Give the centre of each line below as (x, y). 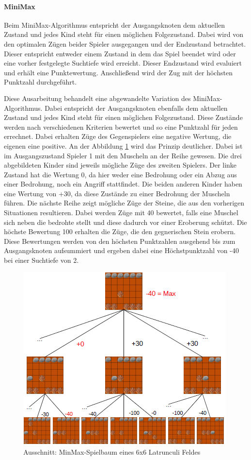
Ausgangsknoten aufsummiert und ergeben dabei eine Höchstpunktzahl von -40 (121, 250)
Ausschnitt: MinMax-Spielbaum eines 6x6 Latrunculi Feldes (112, 452)
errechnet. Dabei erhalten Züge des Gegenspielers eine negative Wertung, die (118, 136)
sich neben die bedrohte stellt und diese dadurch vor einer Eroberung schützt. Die (125, 222)
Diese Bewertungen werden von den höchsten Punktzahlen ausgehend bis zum (120, 241)
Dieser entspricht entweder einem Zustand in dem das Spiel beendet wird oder (120, 53)
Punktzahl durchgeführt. (40, 82)
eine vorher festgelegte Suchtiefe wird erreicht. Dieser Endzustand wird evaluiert (123, 63)
